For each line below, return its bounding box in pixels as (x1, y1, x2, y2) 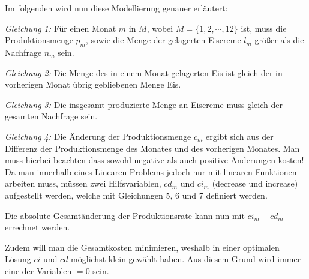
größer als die (254, 34, 304, 46)
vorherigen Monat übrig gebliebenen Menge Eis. (5, 78, 181, 91)
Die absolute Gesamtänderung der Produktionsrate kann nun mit (5, 209, 245, 221)
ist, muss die (241, 22, 287, 34)
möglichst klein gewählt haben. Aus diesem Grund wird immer (71, 253, 301, 265)
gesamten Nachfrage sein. (5, 110, 98, 122)
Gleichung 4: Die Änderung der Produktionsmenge (5, 130, 191, 142)
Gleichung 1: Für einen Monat (5, 22, 116, 34)
